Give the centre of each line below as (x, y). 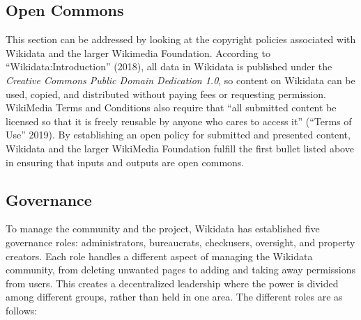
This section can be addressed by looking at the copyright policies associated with (181, 39)
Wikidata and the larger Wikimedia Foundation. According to (138, 53)
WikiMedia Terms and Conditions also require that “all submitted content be (171, 107)
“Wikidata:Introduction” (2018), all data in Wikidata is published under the (169, 66)
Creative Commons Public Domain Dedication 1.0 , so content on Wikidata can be (180, 80)
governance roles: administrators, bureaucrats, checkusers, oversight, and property (180, 242)
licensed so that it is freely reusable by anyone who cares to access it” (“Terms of (179, 121)
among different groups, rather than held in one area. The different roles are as (174, 297)
